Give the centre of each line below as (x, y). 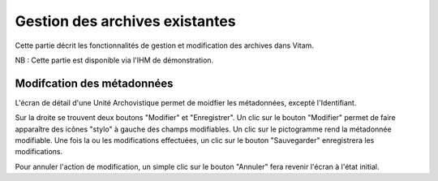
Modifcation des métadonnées (94, 83)
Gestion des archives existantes (125, 21)
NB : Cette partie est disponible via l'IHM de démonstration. (114, 60)
